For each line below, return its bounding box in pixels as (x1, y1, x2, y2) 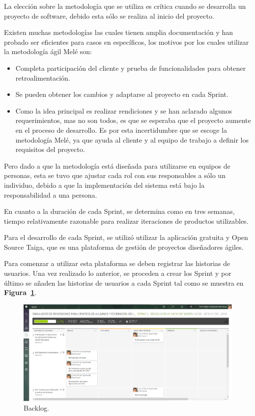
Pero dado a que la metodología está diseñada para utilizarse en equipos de (4, 160, 230, 171)
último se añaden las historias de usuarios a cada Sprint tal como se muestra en (4, 277, 244, 288)
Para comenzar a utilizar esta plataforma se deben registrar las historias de (4, 258, 230, 268)
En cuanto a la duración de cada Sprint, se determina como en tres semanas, (4, 206, 235, 216)
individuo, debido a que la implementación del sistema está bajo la (4, 179, 205, 190)
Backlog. (24, 403, 49, 413)
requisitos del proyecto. (15, 144, 85, 154)
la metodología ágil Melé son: (4, 46, 92, 57)
